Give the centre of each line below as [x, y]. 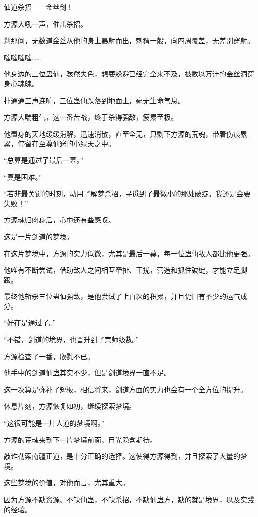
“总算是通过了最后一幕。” [44, 160]
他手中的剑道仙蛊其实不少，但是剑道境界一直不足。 [87, 373]
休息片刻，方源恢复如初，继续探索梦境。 [70, 406]
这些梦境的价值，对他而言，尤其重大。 [66, 482]
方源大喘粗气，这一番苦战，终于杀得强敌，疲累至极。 [91, 117]
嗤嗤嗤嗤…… [23, 57]
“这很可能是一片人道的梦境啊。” [54, 423]
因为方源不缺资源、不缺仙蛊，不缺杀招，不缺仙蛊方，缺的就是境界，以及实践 [129, 499]
